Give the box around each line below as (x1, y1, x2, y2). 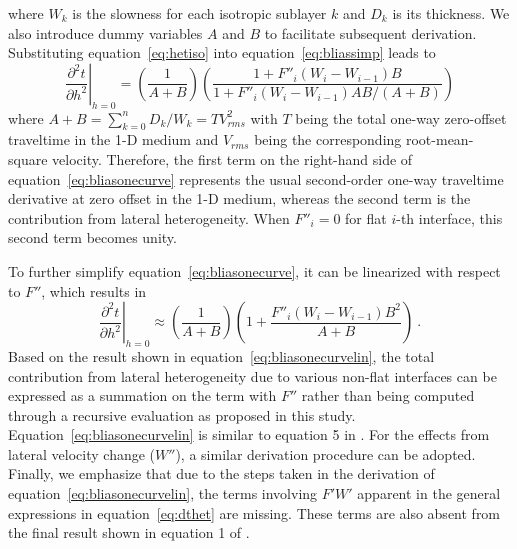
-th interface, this (396, 207, 503, 228)
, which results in (41, 280, 147, 301)
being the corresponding (254, 129, 402, 150)
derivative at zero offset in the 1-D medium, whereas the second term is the (8, 188, 471, 209)
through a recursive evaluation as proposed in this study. (8, 404, 356, 425)
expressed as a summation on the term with (8, 385, 277, 406)
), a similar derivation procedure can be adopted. (175, 443, 476, 464)
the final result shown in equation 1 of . (8, 522, 250, 543)
